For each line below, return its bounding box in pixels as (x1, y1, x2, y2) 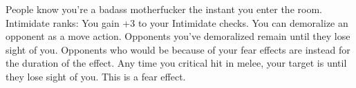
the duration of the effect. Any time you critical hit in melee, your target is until (6, 56, 347, 70)
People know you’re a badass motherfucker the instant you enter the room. (6, 2, 322, 16)
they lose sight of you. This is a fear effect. (6, 69, 186, 83)
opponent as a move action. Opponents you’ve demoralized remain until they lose (6, 29, 350, 43)
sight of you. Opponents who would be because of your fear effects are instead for (6, 42, 350, 56)
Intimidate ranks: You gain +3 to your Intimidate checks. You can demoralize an (6, 15, 348, 30)
